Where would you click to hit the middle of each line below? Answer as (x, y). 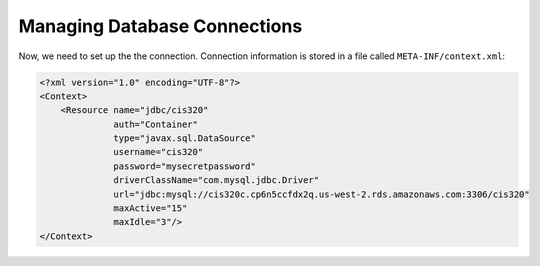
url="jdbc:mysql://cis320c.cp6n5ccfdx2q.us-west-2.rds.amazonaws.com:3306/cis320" (321, 194)
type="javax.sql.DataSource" (185, 138)
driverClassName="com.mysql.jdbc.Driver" (216, 180)
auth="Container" (156, 124)
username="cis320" (158, 152)
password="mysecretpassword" (185, 166)
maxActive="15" (150, 208)
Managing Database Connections (160, 26)
